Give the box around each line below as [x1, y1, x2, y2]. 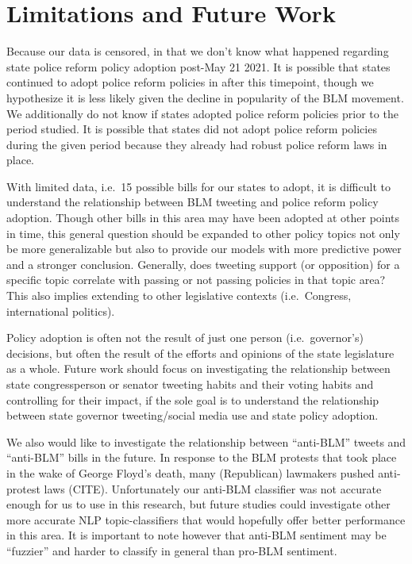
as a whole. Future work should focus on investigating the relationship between [6, 360, 391, 377]
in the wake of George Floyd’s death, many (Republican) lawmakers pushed [6, 464, 375, 481]
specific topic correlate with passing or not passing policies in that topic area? [6, 271, 385, 288]
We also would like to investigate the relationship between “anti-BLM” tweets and [6, 433, 406, 450]
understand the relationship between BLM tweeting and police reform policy [6, 194, 379, 210]
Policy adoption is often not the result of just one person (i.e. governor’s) [6, 329, 364, 346]
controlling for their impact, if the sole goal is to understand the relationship [6, 391, 379, 408]
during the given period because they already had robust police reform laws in [6, 136, 387, 152]
